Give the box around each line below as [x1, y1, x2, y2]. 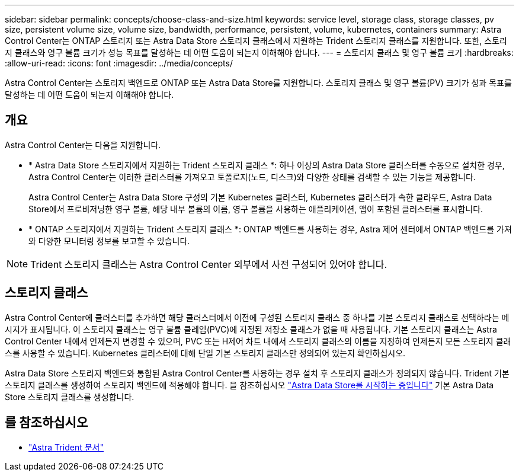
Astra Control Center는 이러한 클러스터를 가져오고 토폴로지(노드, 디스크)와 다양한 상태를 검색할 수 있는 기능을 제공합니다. [28, 171, 476, 182]
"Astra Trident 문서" [28, 442, 104, 452]
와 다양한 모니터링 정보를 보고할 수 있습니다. [28, 235, 190, 246]
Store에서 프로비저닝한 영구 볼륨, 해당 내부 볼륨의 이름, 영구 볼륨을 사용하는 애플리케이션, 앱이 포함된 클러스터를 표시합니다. [28, 203, 483, 214]
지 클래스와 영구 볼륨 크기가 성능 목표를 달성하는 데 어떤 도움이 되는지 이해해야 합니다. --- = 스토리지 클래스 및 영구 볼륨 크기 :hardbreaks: [5, 47, 514, 57]
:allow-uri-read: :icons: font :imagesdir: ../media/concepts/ [5, 58, 233, 68]
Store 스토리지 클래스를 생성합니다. [5, 391, 134, 402]
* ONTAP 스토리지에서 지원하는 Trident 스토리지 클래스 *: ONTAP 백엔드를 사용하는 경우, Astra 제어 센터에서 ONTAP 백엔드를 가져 [28, 223, 512, 234]
